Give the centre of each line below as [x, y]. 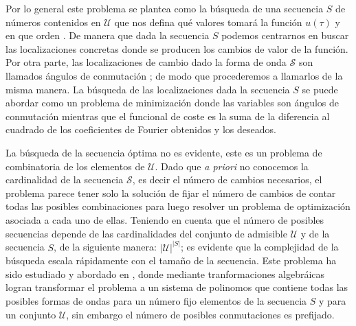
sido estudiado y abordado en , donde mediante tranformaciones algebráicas [165, 273]
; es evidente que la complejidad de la [260, 247]
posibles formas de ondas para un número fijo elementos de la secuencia [156, 300]
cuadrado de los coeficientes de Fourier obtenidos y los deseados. [141, 129]
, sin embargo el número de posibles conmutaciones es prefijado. [200, 314]
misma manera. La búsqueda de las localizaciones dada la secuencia [148, 89]
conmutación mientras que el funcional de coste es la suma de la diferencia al [168, 116]
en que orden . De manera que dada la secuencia [108, 35]
